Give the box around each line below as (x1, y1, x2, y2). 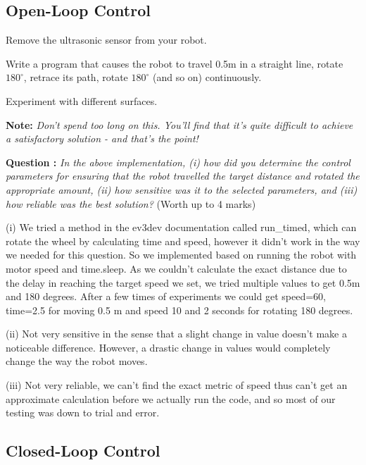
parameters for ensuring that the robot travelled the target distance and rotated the (6, 168, 360, 183)
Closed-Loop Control (6, 440, 160, 461)
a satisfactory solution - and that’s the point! (6, 131, 198, 146)
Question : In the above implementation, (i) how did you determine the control (6, 154, 351, 169)
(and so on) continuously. (152, 70, 262, 85)
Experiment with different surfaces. (6, 93, 158, 108)
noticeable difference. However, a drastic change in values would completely (6, 340, 331, 354)
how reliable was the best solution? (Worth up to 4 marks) (6, 196, 256, 211)
